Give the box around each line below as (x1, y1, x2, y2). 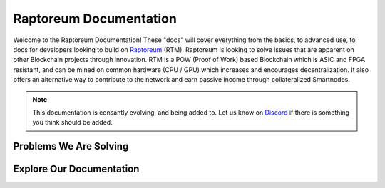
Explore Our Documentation (13, 163, 140, 175)
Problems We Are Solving (13, 140, 129, 152)
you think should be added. (32, 118, 113, 127)
